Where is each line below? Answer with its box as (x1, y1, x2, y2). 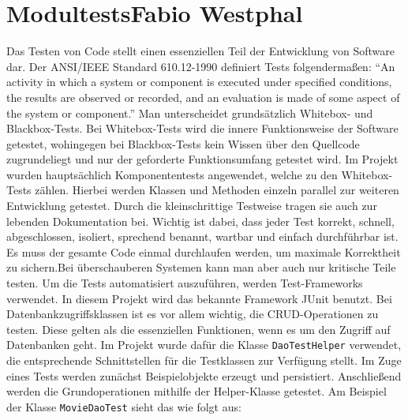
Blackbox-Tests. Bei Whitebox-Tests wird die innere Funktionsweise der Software (6, 120, 399, 137)
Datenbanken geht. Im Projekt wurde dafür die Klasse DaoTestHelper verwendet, (6, 336, 402, 353)
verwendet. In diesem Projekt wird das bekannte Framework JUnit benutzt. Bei (6, 290, 392, 306)
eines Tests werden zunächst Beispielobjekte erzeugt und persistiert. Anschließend (6, 367, 402, 384)
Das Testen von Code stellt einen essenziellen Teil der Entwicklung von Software (6, 43, 395, 59)
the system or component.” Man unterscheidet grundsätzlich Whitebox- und (6, 104, 373, 121)
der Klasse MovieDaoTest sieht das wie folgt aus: (6, 398, 241, 414)
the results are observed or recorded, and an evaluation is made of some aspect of (6, 88, 400, 105)
